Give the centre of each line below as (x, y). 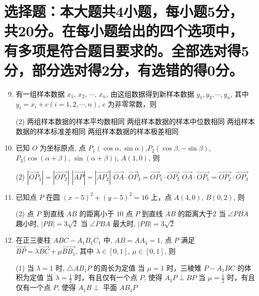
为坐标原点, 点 (63, 148)
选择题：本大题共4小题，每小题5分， (124, 11)
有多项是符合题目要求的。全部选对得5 (127, 50)
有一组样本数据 (40, 93)
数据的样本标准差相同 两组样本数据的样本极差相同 (97, 131)
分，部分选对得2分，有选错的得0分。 (124, 70)
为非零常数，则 (132, 104)
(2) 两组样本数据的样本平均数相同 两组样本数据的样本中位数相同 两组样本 (135, 121)
